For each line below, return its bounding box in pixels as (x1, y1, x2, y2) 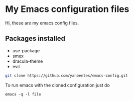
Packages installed (5, 34, 66, 43)
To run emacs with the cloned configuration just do (5, 82, 110, 88)
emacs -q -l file (5, 92, 41, 97)
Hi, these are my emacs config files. (5, 20, 79, 26)
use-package (12, 47, 40, 53)
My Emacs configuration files (5, 3, 130, 15)
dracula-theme (12, 58, 43, 64)
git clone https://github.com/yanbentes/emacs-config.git (5, 73, 128, 78)
